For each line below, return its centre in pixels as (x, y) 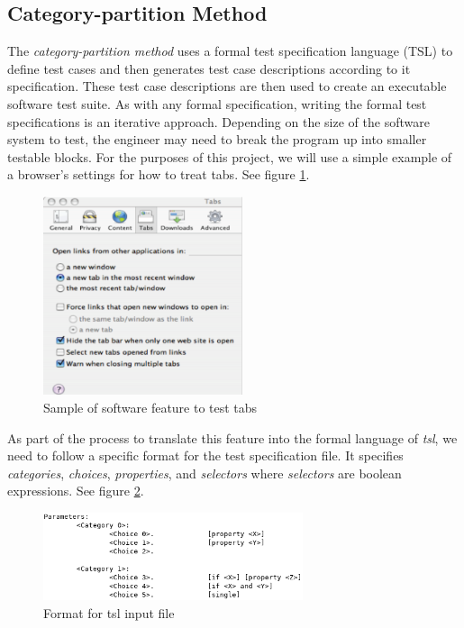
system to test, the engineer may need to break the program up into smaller (217, 139)
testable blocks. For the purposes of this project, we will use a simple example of (230, 156)
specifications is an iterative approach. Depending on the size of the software (218, 121)
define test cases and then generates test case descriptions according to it (209, 68)
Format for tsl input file (109, 612)
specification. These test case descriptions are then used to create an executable (227, 86)
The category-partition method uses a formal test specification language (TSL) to (230, 51)
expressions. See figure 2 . (76, 491)
